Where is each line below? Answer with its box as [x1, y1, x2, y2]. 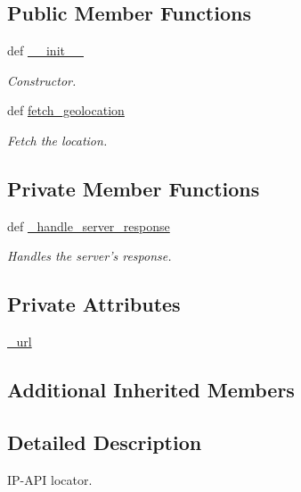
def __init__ [7, 41, 84, 60]
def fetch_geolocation [7, 101, 125, 120]
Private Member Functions [7, 174, 260, 202]
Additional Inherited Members [7, 376, 295, 404]
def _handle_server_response [7, 216, 170, 235]
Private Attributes [7, 290, 181, 318]
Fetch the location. [7, 130, 108, 149]
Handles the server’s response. [7, 246, 172, 265]
